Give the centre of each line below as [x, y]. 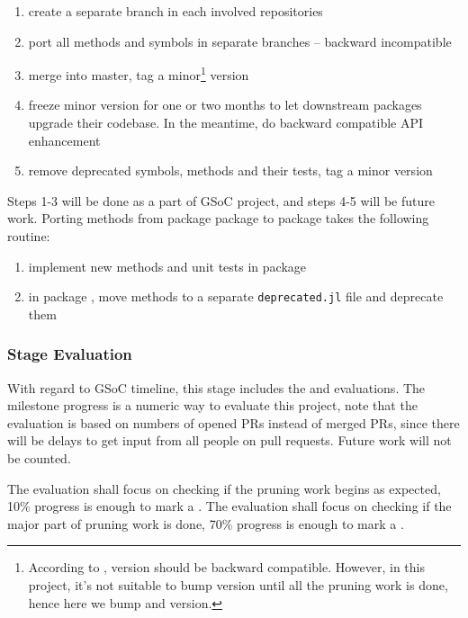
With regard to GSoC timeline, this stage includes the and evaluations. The [216, 387]
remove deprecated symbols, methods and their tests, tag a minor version [230, 170]
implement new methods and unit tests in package [167, 266]
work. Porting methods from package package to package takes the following [218, 218]
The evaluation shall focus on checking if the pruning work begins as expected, [224, 488]
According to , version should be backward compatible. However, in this [227, 567]
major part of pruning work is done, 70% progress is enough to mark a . [206, 523]
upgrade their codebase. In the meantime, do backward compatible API [226, 123]
